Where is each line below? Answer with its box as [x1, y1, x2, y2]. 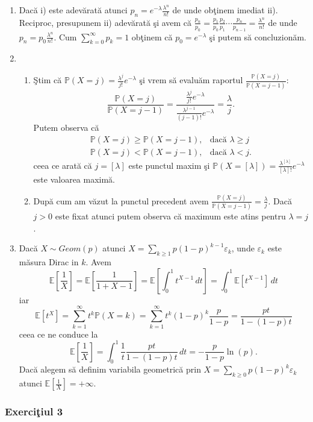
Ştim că [33, 74, 62, 86]
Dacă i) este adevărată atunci [19, 4, 128, 16]
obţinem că [131, 30, 173, 43]
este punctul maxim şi [128, 159, 210, 171]
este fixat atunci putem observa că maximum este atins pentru [55, 210, 286, 222]
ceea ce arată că [33, 159, 92, 171]
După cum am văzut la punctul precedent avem [33, 194, 209, 207]
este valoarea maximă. [33, 173, 116, 186]
